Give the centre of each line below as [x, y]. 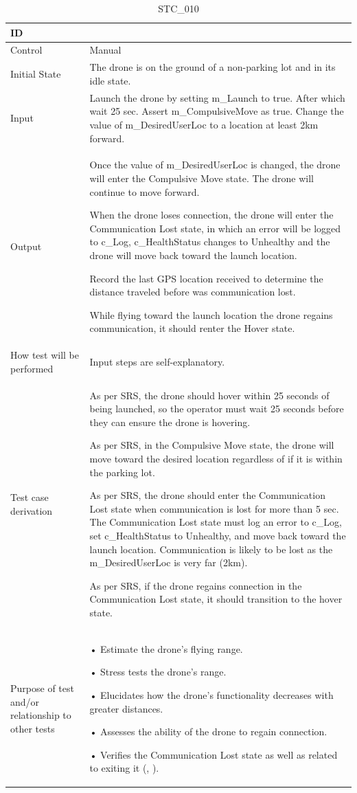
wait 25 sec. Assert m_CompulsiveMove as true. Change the [217, 111]
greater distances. [126, 708]
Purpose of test [42, 688]
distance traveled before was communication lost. [193, 292]
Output [26, 246]
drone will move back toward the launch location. [193, 255]
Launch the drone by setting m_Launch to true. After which [217, 97]
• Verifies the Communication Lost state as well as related [214, 754]
